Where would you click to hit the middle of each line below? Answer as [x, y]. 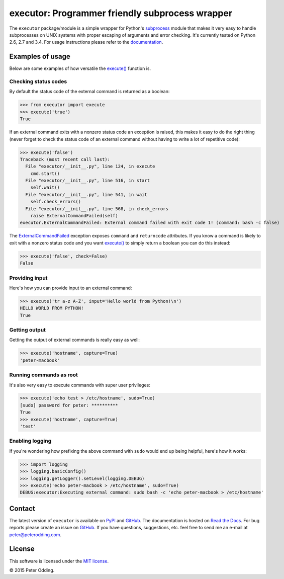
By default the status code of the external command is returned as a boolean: [89, 92]
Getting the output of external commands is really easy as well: [75, 340]
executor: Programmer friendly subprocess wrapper [121, 13]
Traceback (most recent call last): [65, 159]
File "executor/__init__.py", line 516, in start [88, 181]
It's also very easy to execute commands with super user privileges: [80, 385]
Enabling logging [30, 441]
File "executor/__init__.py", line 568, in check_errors [97, 209]
